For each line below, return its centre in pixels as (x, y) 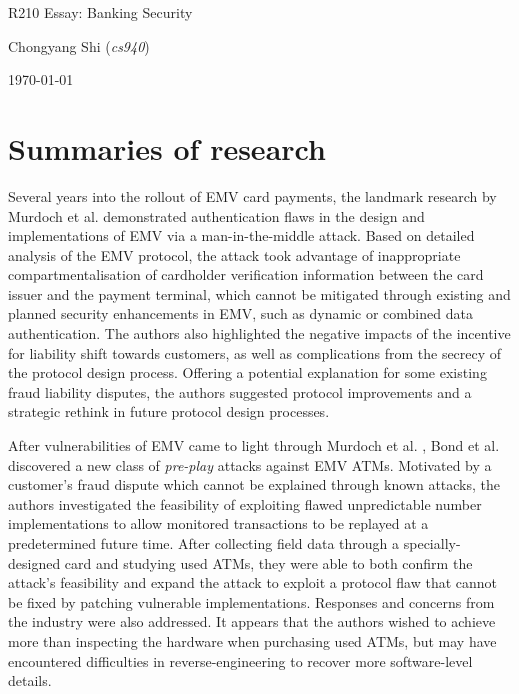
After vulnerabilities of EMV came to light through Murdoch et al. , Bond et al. (254, 445)
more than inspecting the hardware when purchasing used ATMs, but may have (252, 640)
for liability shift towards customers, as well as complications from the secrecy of (255, 352)
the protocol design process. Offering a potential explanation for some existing (247, 372)
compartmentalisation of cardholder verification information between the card (246, 274)
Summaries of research (167, 147)
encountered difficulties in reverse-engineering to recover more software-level (240, 660)
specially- (432, 543)
